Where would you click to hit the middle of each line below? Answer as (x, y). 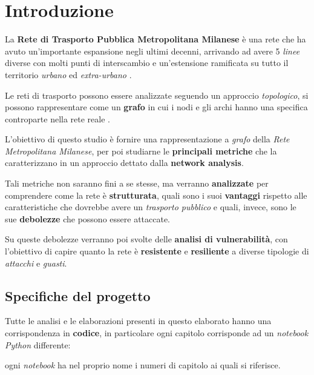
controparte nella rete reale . (57, 118)
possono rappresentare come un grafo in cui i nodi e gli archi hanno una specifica (156, 107)
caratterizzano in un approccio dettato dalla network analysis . (124, 163)
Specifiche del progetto (78, 295)
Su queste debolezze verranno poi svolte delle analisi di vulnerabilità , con (146, 239)
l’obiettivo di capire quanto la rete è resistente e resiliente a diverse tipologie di (157, 251)
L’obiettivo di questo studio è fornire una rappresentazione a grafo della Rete (147, 139)
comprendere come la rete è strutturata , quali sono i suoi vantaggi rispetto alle (156, 195)
